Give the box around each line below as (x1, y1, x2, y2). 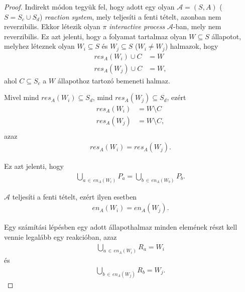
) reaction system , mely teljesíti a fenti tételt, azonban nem (39, 11, 221, 22)
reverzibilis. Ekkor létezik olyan (4, 21, 100, 32)
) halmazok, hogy (165, 41, 218, 51)
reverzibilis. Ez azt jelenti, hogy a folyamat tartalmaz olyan (4, 31, 187, 41)
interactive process (109, 21, 165, 32)
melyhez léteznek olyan (4, 41, 75, 51)
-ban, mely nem (173, 21, 221, 32)
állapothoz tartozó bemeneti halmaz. (57, 75, 170, 85)
